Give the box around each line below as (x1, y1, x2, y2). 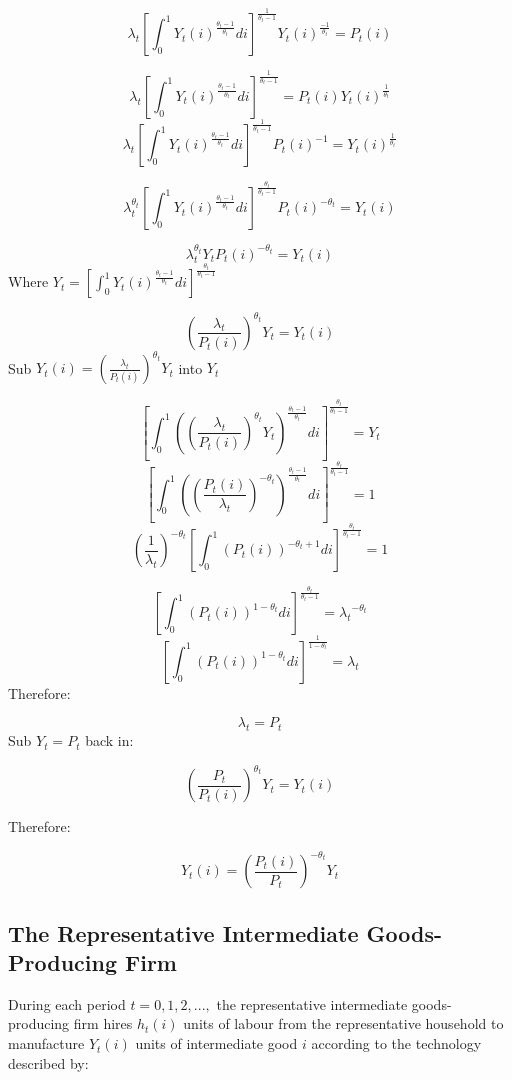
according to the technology (311, 1033, 482, 1054)
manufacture (8, 1033, 85, 1054)
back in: (85, 730, 134, 751)
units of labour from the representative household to (183, 1013, 504, 1034)
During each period (8, 993, 126, 1014)
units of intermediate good (135, 1033, 298, 1054)
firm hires (73, 1013, 133, 1034)
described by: (8, 1052, 89, 1073)
